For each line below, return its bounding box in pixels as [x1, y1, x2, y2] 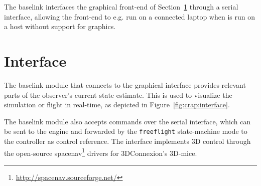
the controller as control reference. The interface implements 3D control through [4, 135, 251, 146]
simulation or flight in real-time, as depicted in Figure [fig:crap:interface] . [4, 99, 230, 110]
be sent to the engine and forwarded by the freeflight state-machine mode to [4, 126, 247, 136]
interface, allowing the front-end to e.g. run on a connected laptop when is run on [4, 11, 255, 22]
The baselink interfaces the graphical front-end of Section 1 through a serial [4, 2, 238, 12]
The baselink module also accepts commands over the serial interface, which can [4, 116, 251, 126]
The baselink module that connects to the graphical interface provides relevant [4, 79, 246, 90]
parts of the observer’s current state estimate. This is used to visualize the [4, 89, 232, 100]
